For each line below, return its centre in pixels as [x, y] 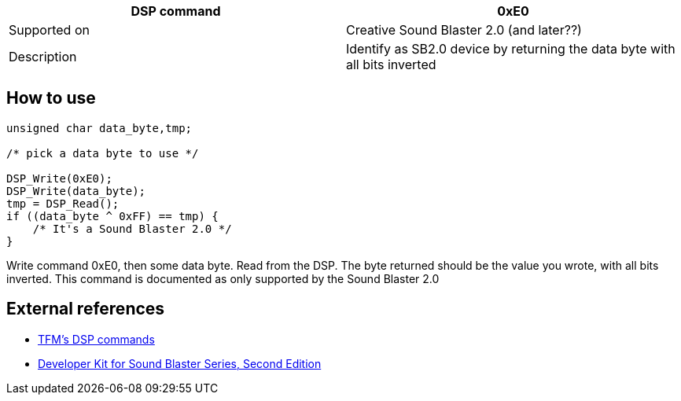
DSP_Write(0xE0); [59, 178]
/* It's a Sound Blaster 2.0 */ [132, 228]
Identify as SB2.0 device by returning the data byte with [511, 49]
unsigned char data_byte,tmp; [99, 128]
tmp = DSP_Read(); [63, 203]
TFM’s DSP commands [96, 339]
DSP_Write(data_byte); [76, 191]
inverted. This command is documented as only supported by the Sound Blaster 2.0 [223, 278]
